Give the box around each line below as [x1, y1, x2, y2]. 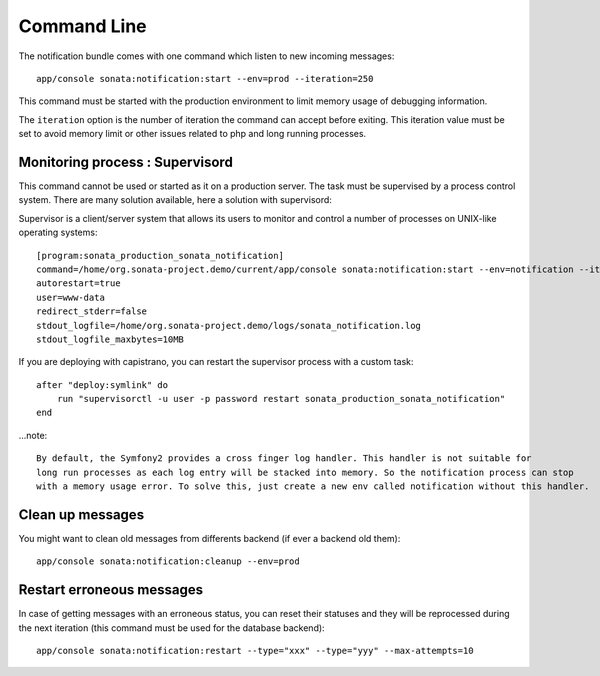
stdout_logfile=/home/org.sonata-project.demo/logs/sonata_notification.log [36, 320, 422, 331]
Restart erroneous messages [18, 581, 204, 599]
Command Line [18, 15, 147, 37]
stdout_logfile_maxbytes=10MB [36, 333, 185, 345]
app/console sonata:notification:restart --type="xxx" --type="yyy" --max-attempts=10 [36, 645, 474, 657]
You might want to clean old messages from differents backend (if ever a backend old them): [18, 532, 401, 544]
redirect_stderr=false [36, 306, 148, 317]
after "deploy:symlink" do [36, 379, 169, 390]
